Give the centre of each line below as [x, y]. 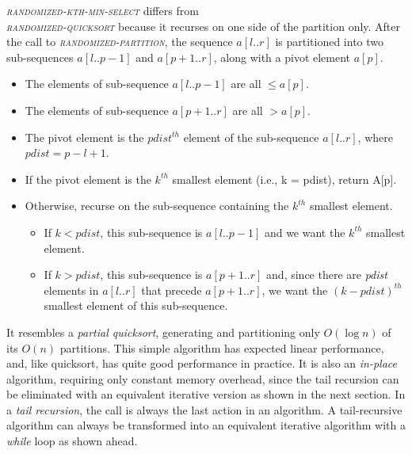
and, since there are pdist [327, 275]
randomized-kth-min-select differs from [103, 10]
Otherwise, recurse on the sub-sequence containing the [157, 206]
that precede [172, 290]
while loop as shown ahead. [72, 441]
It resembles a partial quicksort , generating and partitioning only [163, 332]
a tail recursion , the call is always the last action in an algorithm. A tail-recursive [204, 409]
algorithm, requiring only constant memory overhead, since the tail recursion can [203, 378]
